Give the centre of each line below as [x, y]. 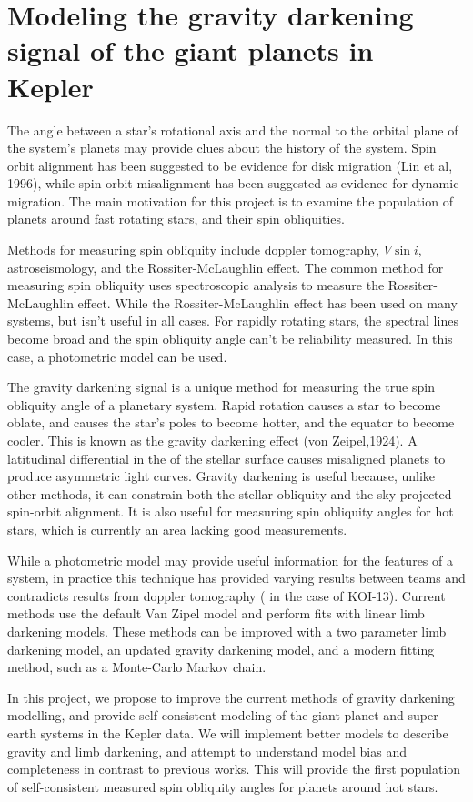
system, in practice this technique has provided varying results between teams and [236, 578]
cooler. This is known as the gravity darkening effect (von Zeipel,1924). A [212, 440]
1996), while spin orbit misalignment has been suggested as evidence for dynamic [233, 183]
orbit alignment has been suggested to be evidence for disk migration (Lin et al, [230, 165]
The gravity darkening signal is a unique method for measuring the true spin [221, 387]
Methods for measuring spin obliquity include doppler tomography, [194, 250]
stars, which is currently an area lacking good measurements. [177, 529]
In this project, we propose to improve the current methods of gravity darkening [231, 697]
